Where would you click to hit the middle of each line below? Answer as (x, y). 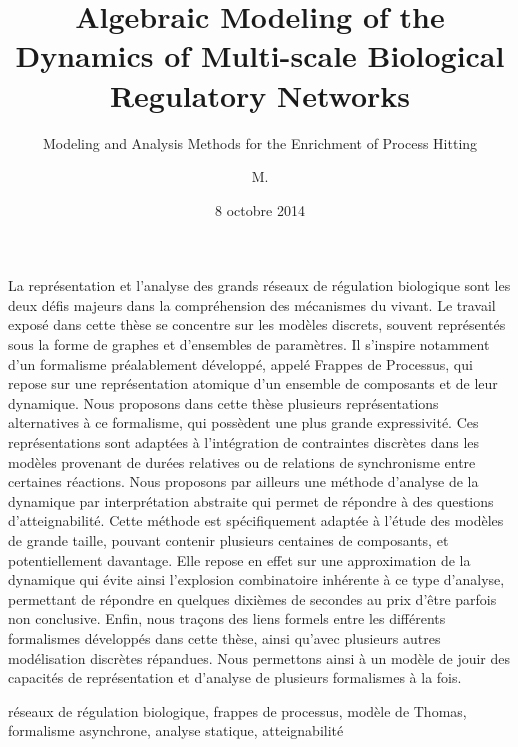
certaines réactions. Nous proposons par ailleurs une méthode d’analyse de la (243, 481)
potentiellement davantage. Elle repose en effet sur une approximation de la (239, 559)
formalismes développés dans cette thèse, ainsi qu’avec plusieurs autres (224, 637)
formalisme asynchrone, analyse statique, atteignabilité (176, 730)
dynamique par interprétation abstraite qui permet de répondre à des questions (251, 500)
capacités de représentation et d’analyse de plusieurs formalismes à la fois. (235, 677)
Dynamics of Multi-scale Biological (260, 55)
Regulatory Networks (260, 94)
